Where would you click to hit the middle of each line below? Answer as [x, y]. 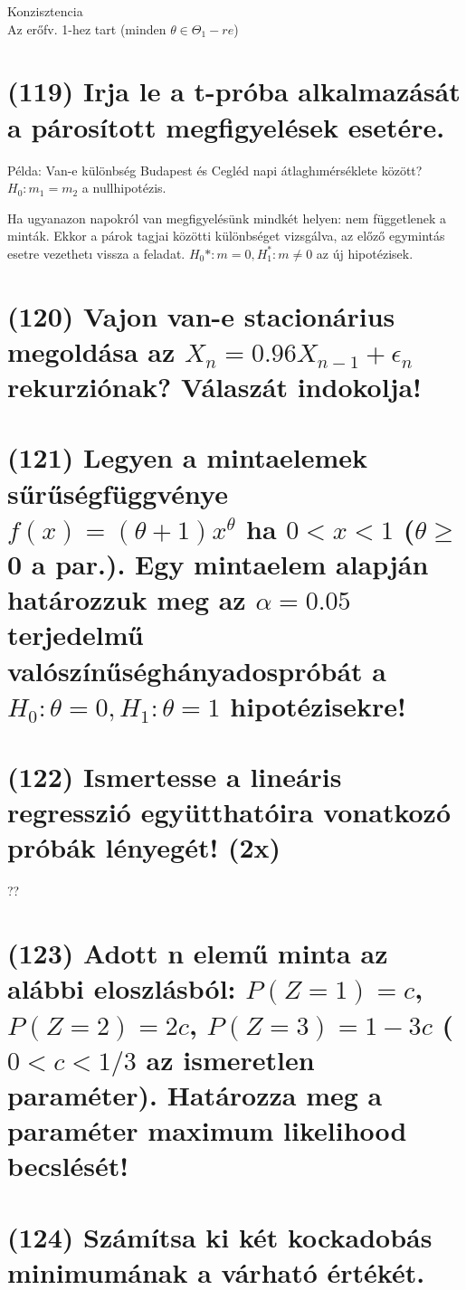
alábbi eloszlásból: [122, 988]
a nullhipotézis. [124, 188]
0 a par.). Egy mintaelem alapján [218, 563]
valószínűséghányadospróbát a [197, 670]
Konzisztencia [45, 11]
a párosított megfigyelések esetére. [226, 126]
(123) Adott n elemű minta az [198, 953]
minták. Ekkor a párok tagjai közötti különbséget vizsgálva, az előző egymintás [226, 236]
